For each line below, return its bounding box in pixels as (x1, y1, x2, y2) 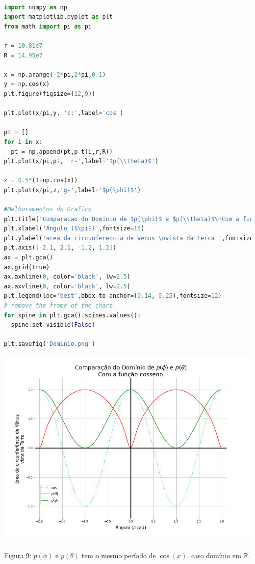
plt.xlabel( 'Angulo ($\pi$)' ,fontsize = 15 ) (4, 225, 145, 232)
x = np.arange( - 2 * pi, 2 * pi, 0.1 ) (4, 71, 106, 78)
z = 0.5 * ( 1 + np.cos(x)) (4, 177, 78, 184)
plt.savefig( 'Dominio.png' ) (4, 340, 96, 348)
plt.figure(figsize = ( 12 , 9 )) (4, 90, 96, 97)
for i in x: (4, 138, 43, 145)
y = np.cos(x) (4, 81, 50, 88)
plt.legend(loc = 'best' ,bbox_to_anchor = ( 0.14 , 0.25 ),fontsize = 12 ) (4, 292, 222, 300)
